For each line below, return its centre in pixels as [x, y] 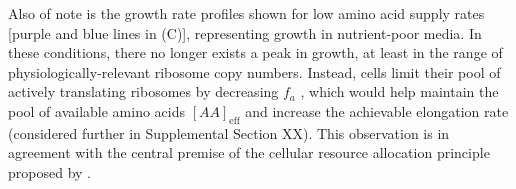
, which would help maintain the [399, 91]
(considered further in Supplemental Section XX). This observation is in [229, 132]
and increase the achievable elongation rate [377, 110]
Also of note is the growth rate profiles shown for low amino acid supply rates [246, 13]
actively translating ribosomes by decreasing [143, 91]
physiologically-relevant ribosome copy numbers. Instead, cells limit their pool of [254, 71]
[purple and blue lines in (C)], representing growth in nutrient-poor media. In [245, 32]
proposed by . [49, 171]
